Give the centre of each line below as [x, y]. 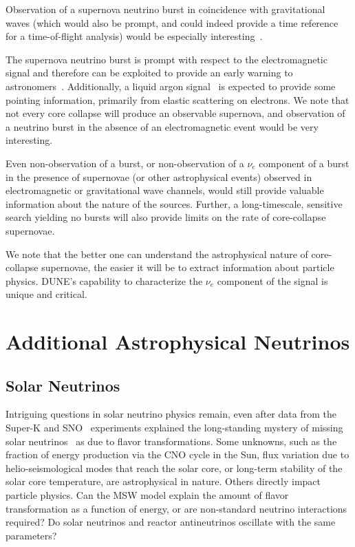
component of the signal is [272, 280]
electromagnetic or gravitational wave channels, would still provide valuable [165, 190]
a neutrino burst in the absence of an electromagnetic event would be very [162, 126]
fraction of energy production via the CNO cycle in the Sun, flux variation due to [177, 454]
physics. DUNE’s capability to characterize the [104, 280]
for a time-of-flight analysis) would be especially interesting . [134, 36]
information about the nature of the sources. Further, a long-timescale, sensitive [174, 203]
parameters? [31, 535]
